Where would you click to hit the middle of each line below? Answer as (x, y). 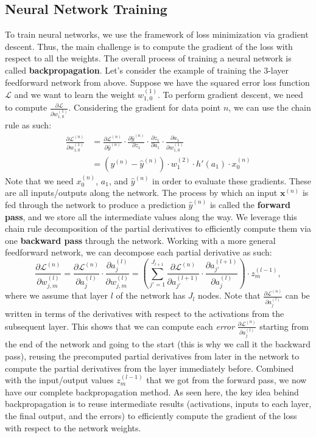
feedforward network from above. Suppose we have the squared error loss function (157, 82)
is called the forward (250, 204)
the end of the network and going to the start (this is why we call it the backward (158, 344)
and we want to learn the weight (75, 94)
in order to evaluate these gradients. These (232, 180)
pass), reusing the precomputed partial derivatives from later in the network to (152, 356)
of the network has (151, 295)
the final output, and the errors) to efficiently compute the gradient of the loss (151, 415)
